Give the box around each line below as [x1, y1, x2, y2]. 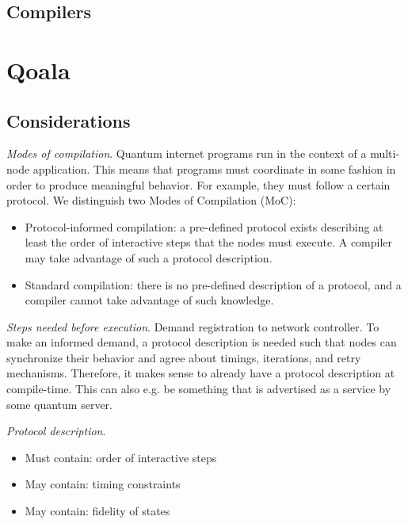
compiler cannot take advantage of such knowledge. [25, 292, 274, 308]
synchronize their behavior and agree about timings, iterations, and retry [6, 349, 361, 365]
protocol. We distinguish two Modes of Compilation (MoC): [6, 192, 296, 208]
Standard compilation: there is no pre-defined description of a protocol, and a [25, 276, 402, 293]
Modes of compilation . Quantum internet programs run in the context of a [6, 145, 367, 162]
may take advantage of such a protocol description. [25, 249, 273, 266]
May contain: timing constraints [25, 476, 181, 492]
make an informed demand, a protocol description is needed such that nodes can [6, 334, 397, 350]
